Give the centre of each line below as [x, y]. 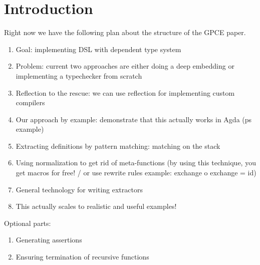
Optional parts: [28, 223]
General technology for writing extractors [79, 189]
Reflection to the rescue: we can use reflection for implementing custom [125, 92]
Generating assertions [49, 240]
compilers [30, 102]
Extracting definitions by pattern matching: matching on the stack [118, 146]
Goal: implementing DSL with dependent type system [98, 49]
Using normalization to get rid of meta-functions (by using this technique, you [136, 163]
